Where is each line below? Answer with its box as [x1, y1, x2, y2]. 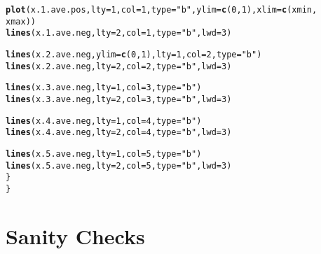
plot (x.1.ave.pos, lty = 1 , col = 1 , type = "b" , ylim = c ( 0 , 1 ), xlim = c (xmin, [6, 5, 317, 15]
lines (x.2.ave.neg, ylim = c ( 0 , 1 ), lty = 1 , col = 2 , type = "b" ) [6, 49, 262, 59]
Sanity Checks [6, 221, 145, 250]
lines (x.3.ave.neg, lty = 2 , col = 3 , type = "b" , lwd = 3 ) [6, 94, 232, 104]
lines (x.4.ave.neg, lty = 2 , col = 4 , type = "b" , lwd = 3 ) [6, 127, 232, 138]
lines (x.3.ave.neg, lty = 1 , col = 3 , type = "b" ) [6, 83, 202, 93]
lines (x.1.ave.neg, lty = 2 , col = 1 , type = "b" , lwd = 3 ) [6, 28, 232, 38]
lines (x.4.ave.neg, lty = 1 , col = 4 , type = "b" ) [6, 115, 202, 126]
